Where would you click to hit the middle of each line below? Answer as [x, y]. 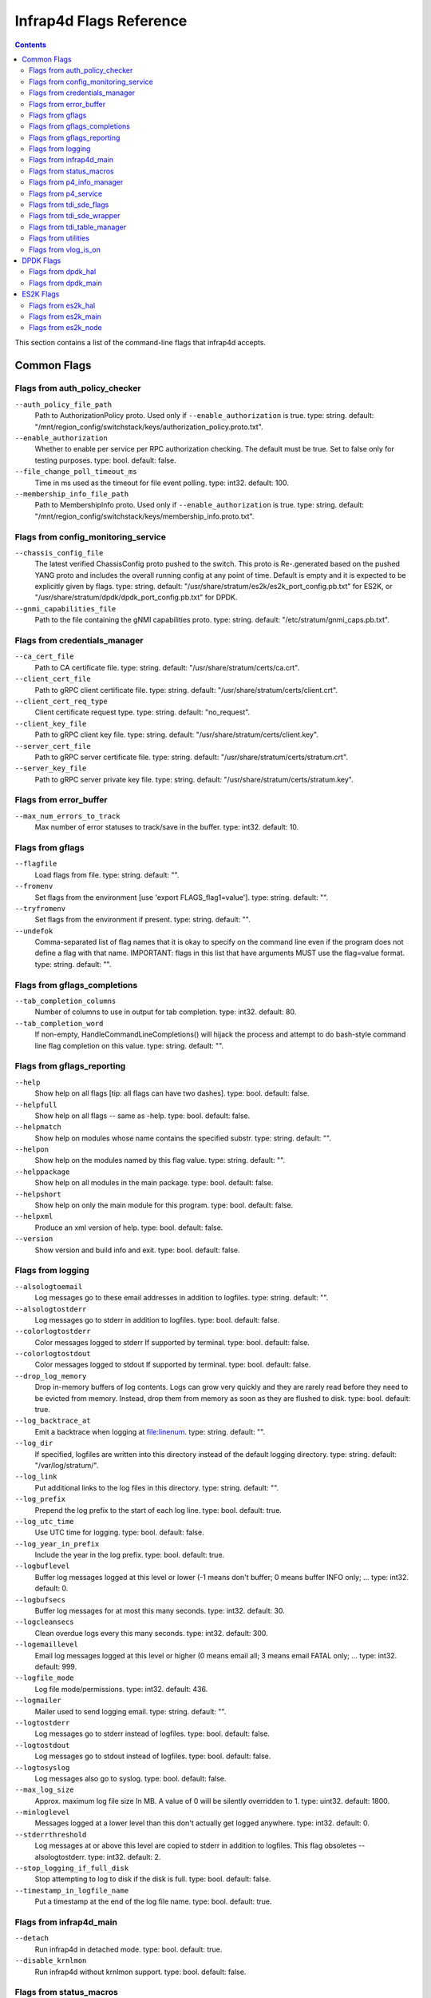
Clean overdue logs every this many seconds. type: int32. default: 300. [152, 1633]
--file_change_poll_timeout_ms [76, 472]
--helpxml [34, 1216]
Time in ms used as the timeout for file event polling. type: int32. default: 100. [162, 483]
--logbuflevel [42, 1566]
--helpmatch [38, 1127]
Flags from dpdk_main [66, 283]
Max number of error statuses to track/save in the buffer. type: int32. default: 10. [167, 827]
